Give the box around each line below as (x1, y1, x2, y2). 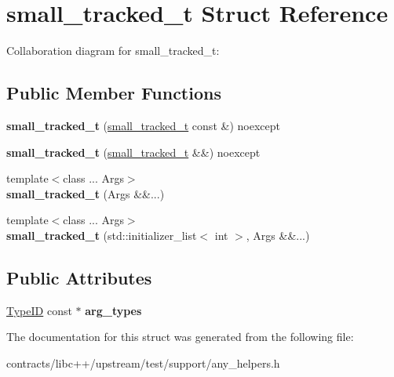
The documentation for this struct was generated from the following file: (6, 328, 354, 345)
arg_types (85, 302, 142, 318)
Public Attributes (6, 265, 152, 289)
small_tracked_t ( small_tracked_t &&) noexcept (6, 143, 261, 160)
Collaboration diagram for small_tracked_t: (6, 42, 220, 59)
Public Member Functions (6, 81, 221, 105)
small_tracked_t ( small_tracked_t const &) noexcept (6, 117, 280, 133)
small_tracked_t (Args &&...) (6, 185, 165, 201)
